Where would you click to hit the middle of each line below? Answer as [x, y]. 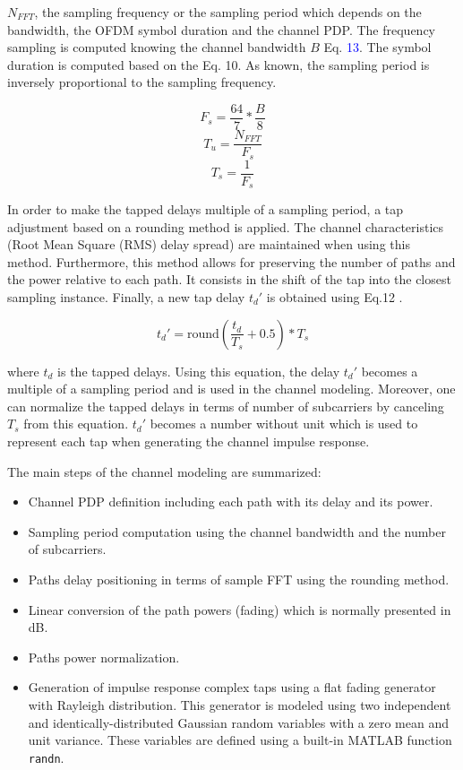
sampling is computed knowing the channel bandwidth [157, 47]
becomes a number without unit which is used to [284, 424]
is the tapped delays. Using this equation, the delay [199, 371]
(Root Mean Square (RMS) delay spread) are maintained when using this [209, 244]
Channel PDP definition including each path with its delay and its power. [231, 502]
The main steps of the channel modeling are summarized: [164, 471]
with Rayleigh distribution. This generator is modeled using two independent [240, 704]
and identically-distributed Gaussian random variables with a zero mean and [239, 722]
